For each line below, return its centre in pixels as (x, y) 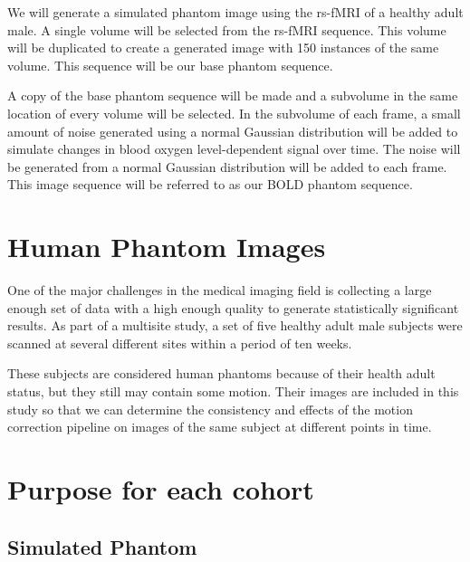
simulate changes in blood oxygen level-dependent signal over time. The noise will (234, 149)
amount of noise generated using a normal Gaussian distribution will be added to (233, 131)
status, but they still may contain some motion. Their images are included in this (233, 391)
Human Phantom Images (167, 247)
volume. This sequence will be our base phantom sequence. (170, 65)
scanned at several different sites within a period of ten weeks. (180, 343)
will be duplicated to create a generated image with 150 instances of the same (223, 48)
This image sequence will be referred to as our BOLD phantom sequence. (210, 184)
